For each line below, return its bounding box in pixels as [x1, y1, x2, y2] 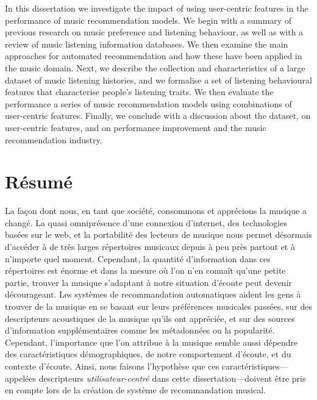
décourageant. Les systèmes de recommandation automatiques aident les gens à [5, 288, 301, 301]
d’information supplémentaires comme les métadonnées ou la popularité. [5, 324, 275, 337]
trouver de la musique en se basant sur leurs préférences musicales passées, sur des [5, 300, 313, 312]
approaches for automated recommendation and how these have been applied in [5, 49, 302, 62]
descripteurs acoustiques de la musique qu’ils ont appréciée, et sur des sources [5, 312, 295, 324]
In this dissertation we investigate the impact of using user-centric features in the [5, 2, 308, 14]
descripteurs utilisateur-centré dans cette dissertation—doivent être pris [38, 371, 306, 384]
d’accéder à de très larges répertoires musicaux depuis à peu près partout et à [5, 240, 295, 253]
